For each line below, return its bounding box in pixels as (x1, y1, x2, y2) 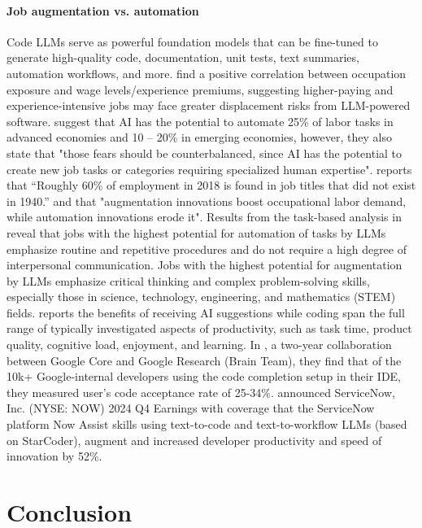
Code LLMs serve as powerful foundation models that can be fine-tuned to (7, 33, 378, 50)
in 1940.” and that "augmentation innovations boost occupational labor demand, (7, 192, 407, 209)
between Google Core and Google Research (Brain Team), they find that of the (7, 351, 402, 369)
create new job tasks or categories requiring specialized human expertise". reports (7, 160, 412, 177)
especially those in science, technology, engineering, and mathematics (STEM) (7, 288, 396, 305)
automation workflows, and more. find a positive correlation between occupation (7, 64, 407, 81)
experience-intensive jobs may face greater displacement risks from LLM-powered (7, 97, 411, 114)
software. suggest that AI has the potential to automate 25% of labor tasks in (7, 112, 394, 129)
